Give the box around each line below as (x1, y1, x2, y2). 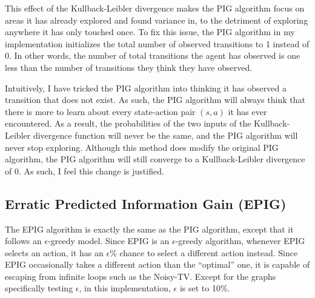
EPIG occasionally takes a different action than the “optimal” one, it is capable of (5, 258, 310, 271)
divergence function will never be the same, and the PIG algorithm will (33, 128, 298, 141)
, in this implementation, (79, 282, 171, 294)
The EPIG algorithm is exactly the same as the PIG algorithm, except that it (5, 222, 294, 235)
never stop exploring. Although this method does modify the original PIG (5, 141, 279, 153)
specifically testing (5, 282, 73, 294)
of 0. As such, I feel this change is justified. (5, 164, 164, 177)
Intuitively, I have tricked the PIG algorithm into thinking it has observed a (5, 81, 287, 94)
